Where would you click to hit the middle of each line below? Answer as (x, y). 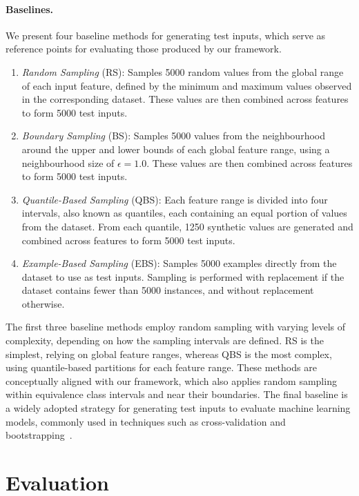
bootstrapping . (39, 435)
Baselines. (30, 9)
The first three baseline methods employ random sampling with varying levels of (176, 327)
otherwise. (43, 303)
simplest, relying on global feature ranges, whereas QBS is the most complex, (169, 354)
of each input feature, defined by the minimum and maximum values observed (187, 85)
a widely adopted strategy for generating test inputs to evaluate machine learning (178, 408)
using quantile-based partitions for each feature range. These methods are (161, 367)
